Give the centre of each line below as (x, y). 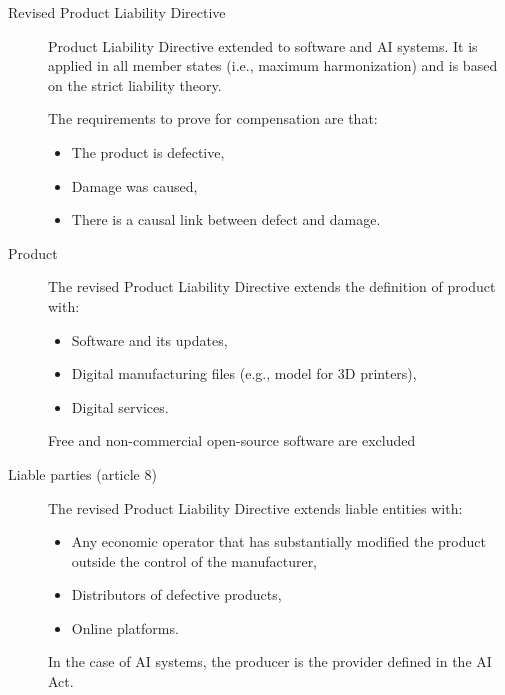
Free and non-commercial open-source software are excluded (232, 440)
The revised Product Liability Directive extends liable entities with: (255, 507)
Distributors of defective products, (176, 594)
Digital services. (120, 406)
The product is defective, (148, 151)
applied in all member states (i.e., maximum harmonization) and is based (273, 65)
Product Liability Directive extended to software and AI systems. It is (263, 45)
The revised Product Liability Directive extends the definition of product (272, 286)
